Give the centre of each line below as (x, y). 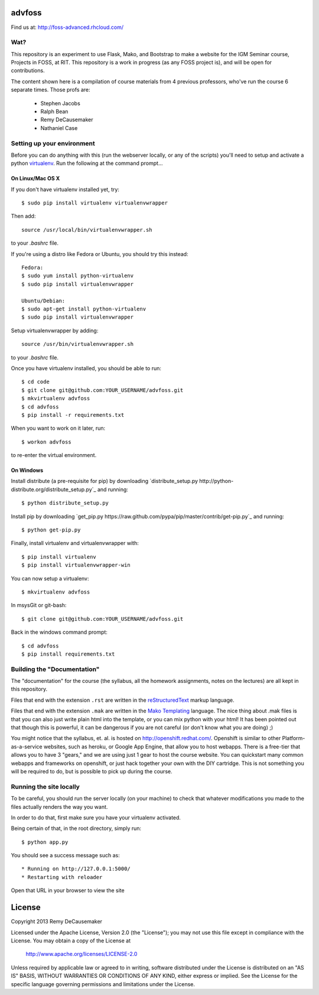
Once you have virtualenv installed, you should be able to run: (86, 368)
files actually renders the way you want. (59, 806)
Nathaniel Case (59, 128)
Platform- (294, 738)
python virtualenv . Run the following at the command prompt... (87, 163)
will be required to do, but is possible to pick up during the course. (92, 771)
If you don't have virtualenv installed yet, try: (65, 189)
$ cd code (35, 382)
